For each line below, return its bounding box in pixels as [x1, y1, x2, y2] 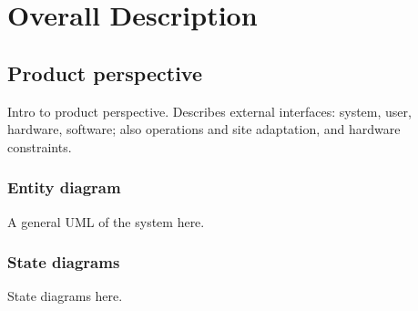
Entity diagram [7, 176, 121, 199]
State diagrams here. [7, 286, 123, 306]
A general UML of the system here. [7, 212, 205, 231]
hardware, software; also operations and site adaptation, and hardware [7, 119, 401, 139]
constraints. [7, 137, 72, 156]
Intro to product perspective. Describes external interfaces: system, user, [7, 101, 412, 120]
